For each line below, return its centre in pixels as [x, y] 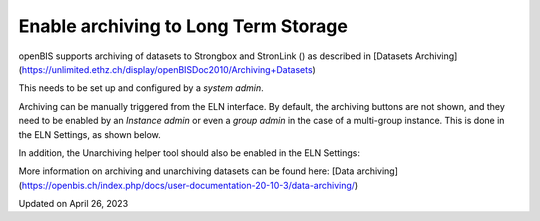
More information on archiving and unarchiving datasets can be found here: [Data [186, 171]
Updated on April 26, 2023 [73, 204]
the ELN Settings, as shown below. [90, 134]
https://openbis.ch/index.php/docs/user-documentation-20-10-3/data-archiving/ [188, 185]
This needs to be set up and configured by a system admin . [141, 88]
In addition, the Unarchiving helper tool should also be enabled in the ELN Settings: [189, 152]
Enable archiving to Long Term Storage [183, 26]
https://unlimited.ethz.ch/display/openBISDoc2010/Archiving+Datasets [167, 69]
